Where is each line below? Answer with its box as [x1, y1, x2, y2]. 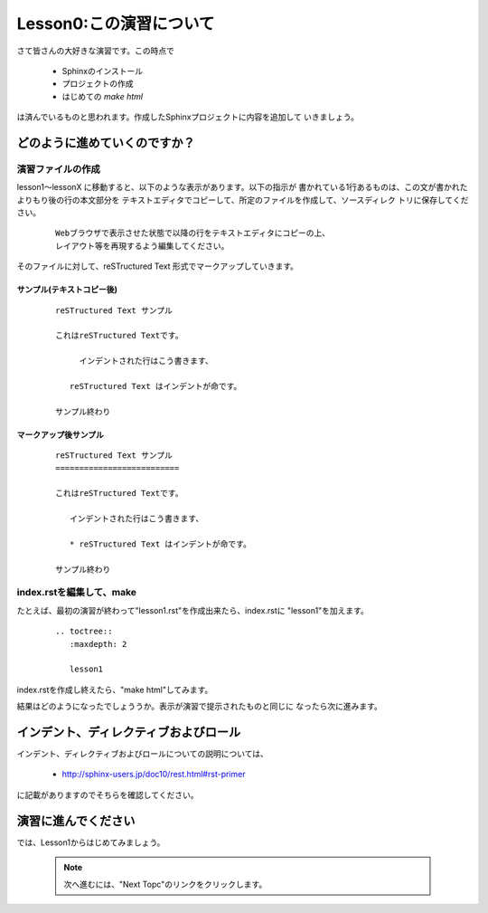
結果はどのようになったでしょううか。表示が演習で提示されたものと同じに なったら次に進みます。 [16, 701, 383, 712]
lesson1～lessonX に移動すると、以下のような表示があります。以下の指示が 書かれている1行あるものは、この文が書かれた [16, 182, 468, 193]
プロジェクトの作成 [61, 78, 134, 90]
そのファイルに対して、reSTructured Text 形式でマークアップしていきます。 [16, 261, 298, 271]
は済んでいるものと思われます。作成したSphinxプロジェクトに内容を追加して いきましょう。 [16, 111, 360, 122]
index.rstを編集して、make [16, 586, 137, 599]
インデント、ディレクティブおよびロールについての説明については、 [16, 748, 268, 759]
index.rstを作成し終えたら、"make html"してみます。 [16, 684, 213, 695]
